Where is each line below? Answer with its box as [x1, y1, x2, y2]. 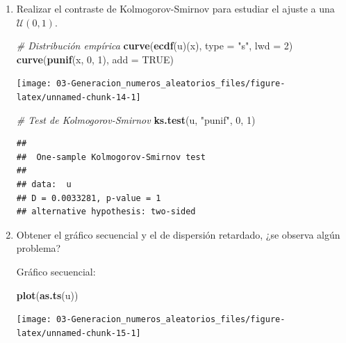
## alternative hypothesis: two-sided [16, 207, 196, 217]
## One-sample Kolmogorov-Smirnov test [16, 152, 206, 162]
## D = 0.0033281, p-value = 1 [16, 193, 161, 203]
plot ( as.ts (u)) [16, 287, 79, 302]
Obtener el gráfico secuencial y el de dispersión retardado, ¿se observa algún [16, 227, 340, 241]
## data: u [16, 180, 72, 190]
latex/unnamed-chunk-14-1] [16, 93, 141, 103]
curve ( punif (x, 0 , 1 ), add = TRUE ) [16, 51, 174, 66]
